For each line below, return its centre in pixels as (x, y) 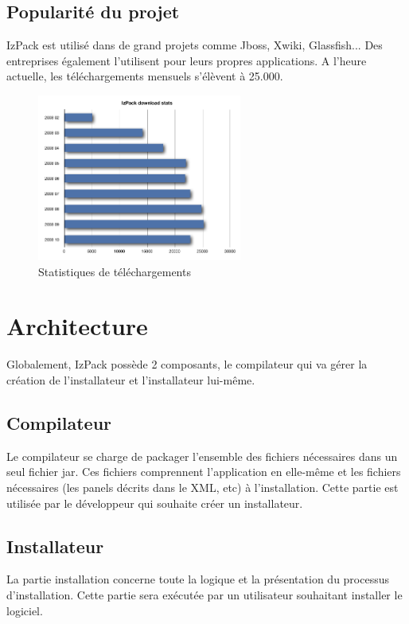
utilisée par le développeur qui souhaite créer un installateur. (155, 503)
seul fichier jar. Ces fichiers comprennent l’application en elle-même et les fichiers (204, 472)
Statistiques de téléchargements (115, 271)
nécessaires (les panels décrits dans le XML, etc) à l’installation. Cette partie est (203, 487)
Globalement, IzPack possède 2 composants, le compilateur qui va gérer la (187, 364)
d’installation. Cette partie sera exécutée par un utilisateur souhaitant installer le (204, 594)
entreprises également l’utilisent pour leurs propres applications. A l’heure (187, 60)
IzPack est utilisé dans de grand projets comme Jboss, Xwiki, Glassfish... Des (195, 45)
